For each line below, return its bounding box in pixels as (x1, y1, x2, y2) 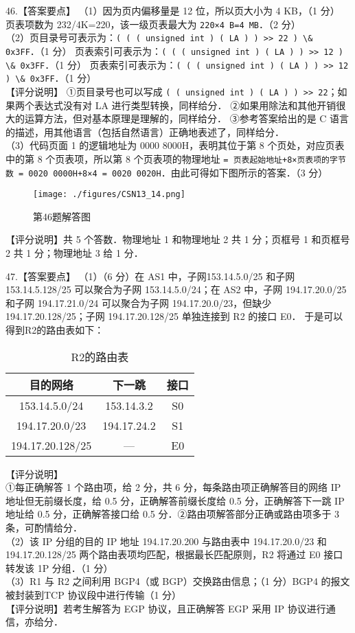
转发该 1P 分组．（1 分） (5, 560, 113, 575)
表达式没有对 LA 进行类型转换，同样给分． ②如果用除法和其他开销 (34, 97, 336, 112)
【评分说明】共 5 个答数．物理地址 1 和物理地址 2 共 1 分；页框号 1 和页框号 (5, 232, 350, 246)
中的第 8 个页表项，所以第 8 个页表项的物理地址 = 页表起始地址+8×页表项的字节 (5, 151, 346, 165)
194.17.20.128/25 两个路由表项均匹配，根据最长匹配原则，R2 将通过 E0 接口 (5, 547, 343, 562)
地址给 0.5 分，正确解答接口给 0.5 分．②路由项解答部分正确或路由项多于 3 (5, 507, 340, 521)
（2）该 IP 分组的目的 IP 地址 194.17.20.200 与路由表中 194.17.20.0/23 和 (5, 533, 327, 548)
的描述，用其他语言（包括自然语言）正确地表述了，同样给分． (5, 124, 284, 139)
